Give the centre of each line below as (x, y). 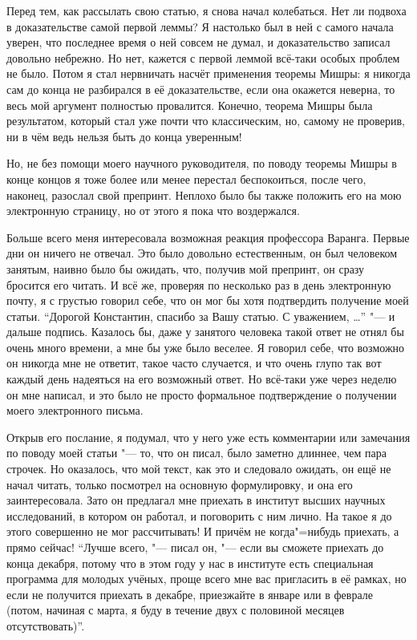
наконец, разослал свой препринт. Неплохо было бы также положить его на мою (204, 194)
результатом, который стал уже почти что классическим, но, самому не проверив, (206, 121)
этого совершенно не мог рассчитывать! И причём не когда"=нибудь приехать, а (203, 531)
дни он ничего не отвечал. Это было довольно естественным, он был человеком (202, 253)
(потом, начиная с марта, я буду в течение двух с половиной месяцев (176, 610)
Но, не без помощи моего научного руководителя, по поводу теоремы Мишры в (202, 163)
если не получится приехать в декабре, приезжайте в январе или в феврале (190, 594)
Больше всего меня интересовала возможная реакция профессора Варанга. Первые (208, 237)
